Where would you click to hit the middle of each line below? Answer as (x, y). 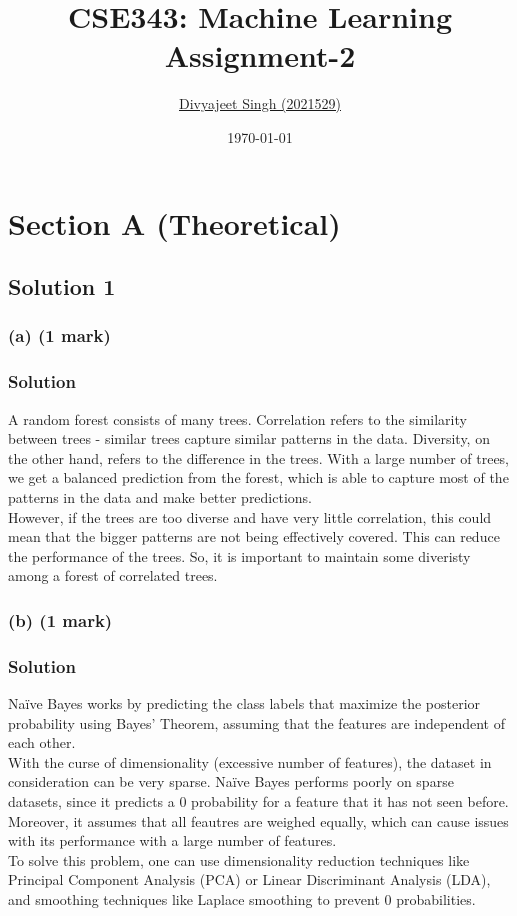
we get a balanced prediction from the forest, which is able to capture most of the (258, 477)
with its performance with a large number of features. (172, 840)
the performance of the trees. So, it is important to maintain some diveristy (239, 555)
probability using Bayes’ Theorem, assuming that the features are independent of (256, 722)
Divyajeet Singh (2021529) (260, 103)
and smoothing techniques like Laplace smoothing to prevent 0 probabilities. (242, 898)
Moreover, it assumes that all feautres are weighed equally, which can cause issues (258, 820)
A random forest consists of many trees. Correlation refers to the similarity (237, 418)
